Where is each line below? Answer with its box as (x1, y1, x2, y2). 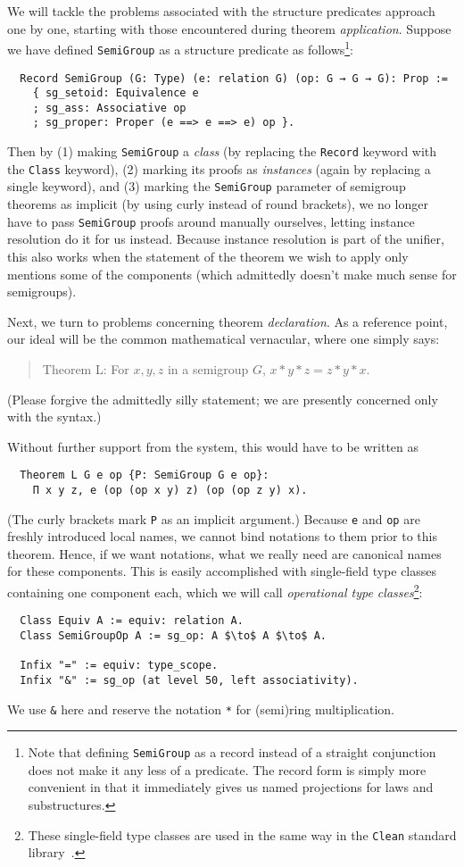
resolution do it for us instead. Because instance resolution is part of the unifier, (7, 229, 444, 248)
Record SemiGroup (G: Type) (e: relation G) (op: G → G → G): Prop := (20, 71, 448, 85)
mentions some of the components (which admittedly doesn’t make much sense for (7, 264, 457, 283)
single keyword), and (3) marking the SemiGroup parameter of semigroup (7, 177, 406, 196)
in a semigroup (167, 359, 249, 378)
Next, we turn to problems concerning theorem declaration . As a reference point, (7, 312, 448, 330)
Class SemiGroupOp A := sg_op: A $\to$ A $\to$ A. (20, 629, 327, 642)
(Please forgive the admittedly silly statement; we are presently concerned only (7, 389, 438, 408)
